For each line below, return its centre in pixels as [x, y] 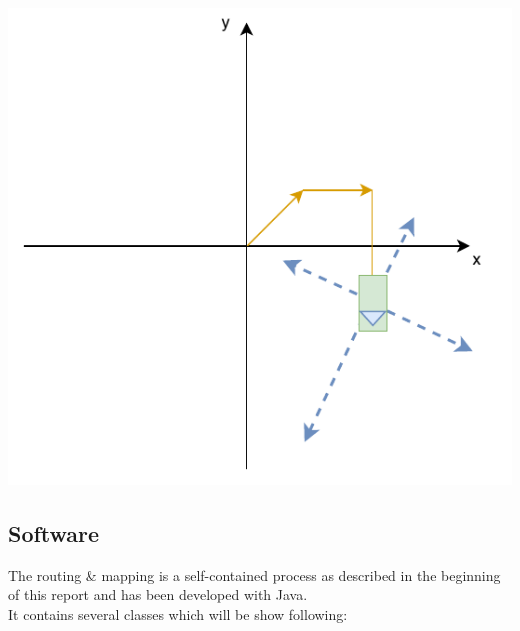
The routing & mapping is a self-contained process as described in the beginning [254, 574]
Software [54, 533]
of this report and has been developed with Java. [158, 594]
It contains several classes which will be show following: [178, 614]
